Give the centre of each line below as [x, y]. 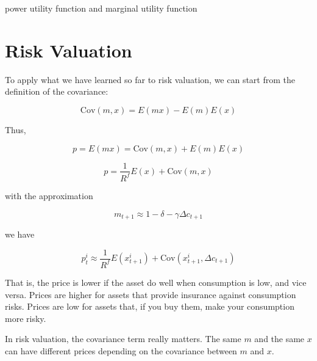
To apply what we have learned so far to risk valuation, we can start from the [150, 79]
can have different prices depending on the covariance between [121, 350]
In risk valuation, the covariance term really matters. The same [123, 339]
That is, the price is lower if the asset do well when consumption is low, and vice [156, 282]
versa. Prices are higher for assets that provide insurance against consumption [151, 294]
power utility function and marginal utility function [101, 8]
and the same [280, 339]
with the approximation [49, 195]
